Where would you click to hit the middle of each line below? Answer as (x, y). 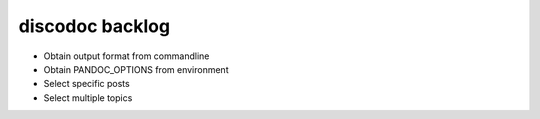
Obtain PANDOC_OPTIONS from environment (136, 69)
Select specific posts (86, 84)
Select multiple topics (88, 97)
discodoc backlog (94, 26)
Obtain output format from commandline (126, 56)
